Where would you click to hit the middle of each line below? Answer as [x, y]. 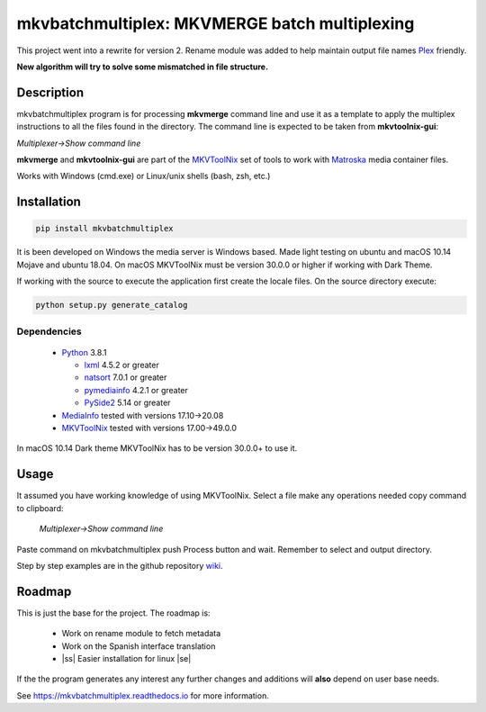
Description [50, 92]
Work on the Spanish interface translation [139, 646]
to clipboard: [40, 508]
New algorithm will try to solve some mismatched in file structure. [143, 67]
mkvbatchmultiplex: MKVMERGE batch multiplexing [216, 23]
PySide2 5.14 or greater [127, 403]
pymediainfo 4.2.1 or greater [136, 390]
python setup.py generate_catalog [112, 305]
